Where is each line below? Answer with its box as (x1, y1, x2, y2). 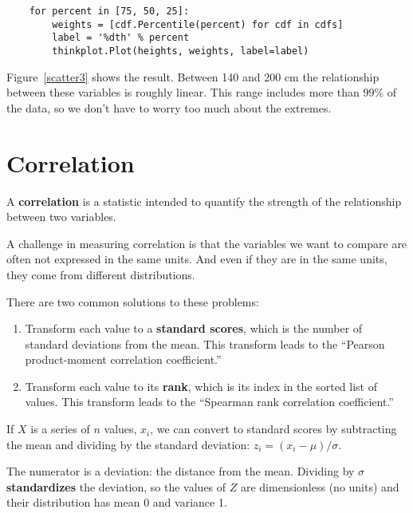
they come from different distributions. (6, 266, 195, 282)
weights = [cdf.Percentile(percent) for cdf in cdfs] (52, 18, 344, 30)
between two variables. (6, 208, 116, 225)
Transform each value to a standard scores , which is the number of (25, 320, 363, 337)
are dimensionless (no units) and (240, 478, 399, 495)
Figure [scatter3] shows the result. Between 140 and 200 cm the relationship (6, 68, 380, 85)
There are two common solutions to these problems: (6, 293, 259, 310)
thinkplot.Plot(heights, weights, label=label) (52, 45, 309, 57)
